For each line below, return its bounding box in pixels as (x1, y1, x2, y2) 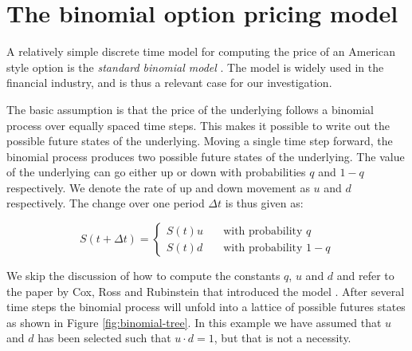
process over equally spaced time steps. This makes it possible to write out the (6, 116, 390, 133)
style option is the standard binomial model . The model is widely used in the (6, 58, 384, 75)
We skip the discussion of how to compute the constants (6, 267, 281, 284)
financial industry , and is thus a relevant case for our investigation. (6, 74, 332, 91)
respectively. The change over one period (6, 195, 205, 211)
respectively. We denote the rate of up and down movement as (6, 179, 310, 195)
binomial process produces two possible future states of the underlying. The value (6, 148, 405, 164)
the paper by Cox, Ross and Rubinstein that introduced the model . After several (6, 282, 405, 299)
